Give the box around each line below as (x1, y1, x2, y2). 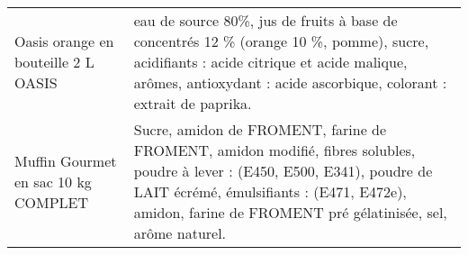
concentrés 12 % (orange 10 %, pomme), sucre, (133, 31, 429, 51)
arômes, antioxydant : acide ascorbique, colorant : (133, 72, 447, 93)
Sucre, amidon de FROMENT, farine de (133, 119, 387, 140)
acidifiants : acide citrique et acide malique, (133, 51, 408, 72)
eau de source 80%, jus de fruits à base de (133, 10, 398, 31)
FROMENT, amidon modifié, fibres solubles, (133, 140, 416, 160)
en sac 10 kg (14, 170, 92, 192)
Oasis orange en (14, 31, 114, 51)
